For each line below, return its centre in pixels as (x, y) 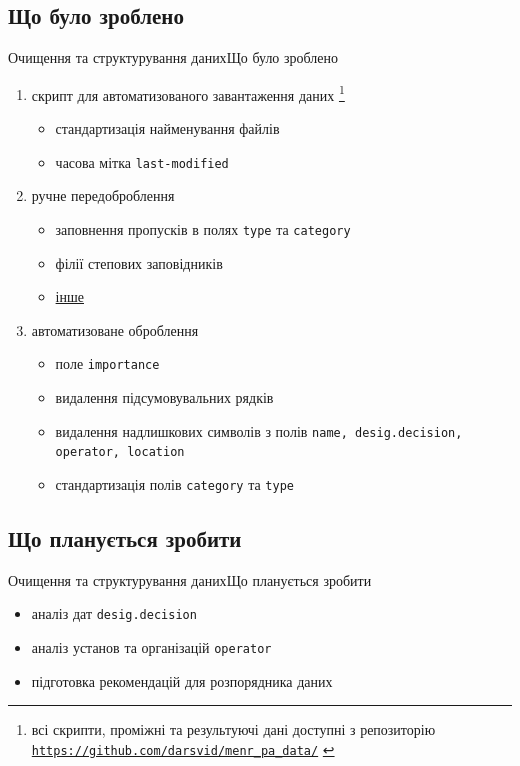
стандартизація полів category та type (174, 483)
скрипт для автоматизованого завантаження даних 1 (188, 93)
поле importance (107, 363)
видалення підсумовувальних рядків (164, 396)
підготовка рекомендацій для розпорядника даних (182, 680)
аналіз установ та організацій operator (151, 647)
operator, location (120, 452)
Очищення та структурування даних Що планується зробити (190, 579)
